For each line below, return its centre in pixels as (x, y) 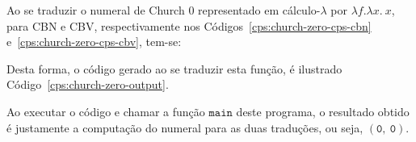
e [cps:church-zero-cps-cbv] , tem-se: (94, 42)
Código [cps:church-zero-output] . (88, 84)
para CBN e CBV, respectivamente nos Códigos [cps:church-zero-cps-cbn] (189, 25)
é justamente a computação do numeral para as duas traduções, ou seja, (185, 127)
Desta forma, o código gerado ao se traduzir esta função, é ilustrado (174, 68)
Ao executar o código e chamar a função (106, 111)
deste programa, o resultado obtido (323, 111)
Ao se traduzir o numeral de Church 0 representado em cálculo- (164, 10)
